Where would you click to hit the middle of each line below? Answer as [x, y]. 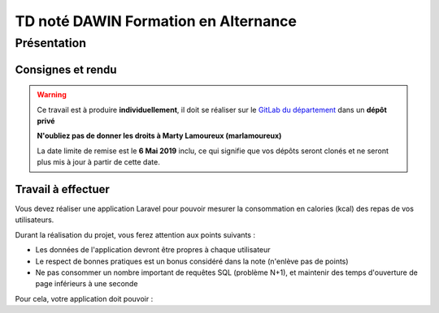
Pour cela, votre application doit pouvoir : [84, 298]
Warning [52, 95]
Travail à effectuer [62, 189]
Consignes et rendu [66, 69]
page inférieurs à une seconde [87, 284]
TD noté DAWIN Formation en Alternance [156, 21]
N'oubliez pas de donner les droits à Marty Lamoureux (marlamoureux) [159, 136]
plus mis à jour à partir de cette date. [98, 162]
